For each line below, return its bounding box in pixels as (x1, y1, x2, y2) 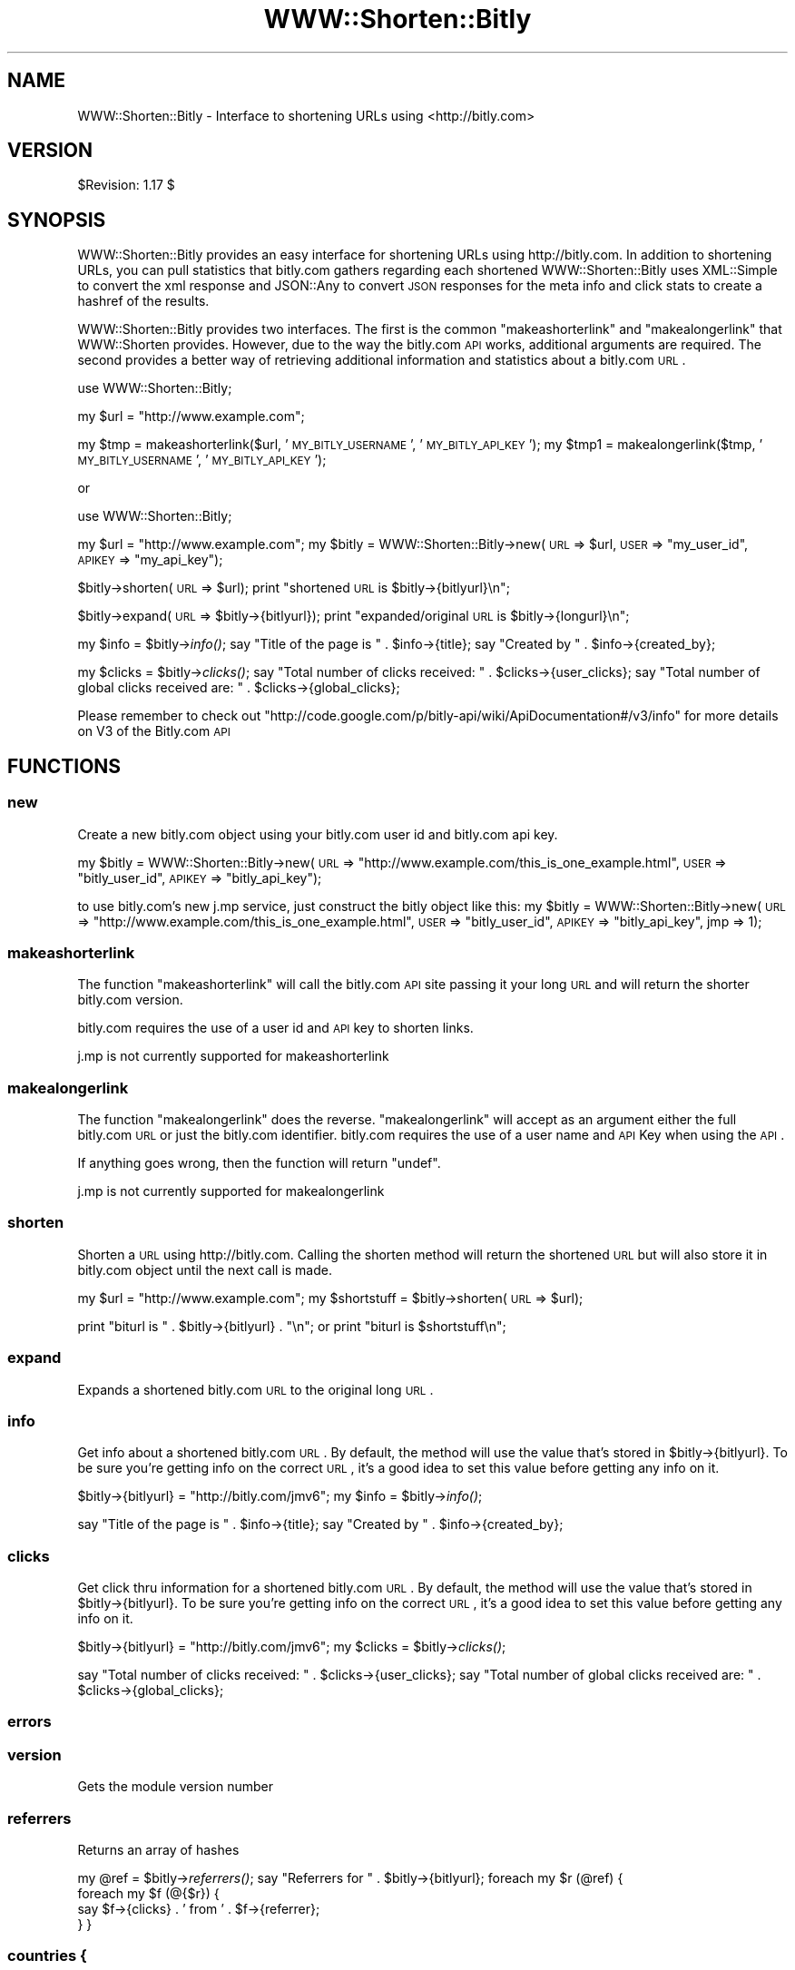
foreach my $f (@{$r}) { (77, 1885, 220, 1901)
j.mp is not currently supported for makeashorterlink (77, 1048, 389, 1064)
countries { (7, 1946, 87, 1965)
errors (7, 1712, 52, 1731)
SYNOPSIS (7, 208, 106, 231)
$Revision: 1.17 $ (77, 177, 175, 193)
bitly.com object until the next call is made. (77, 1261, 332, 1278)
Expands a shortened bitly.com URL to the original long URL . (77, 1381, 434, 1397)
